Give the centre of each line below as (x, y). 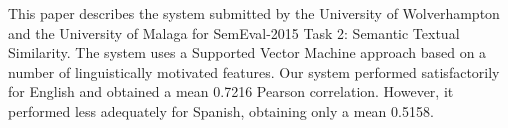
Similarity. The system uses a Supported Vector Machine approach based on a (247, 52)
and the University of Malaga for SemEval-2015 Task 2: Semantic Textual (234, 32)
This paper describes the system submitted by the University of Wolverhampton (254, 13)
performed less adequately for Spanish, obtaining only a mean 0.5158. (221, 110)
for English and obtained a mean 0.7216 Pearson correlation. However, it (231, 91)
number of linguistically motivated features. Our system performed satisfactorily (254, 71)
